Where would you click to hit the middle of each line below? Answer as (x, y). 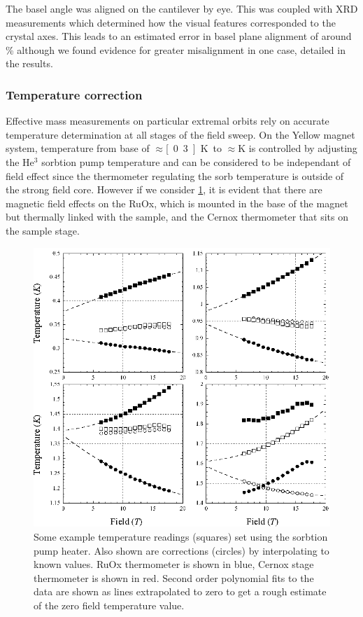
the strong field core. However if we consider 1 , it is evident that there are (164, 189)
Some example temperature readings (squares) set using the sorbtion (181, 537)
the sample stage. (43, 230)
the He (20, 161)
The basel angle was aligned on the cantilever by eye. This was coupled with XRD (182, 8)
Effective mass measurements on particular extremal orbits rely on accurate (168, 121)
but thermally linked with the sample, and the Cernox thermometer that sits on (177, 217)
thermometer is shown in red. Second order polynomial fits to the (174, 577)
